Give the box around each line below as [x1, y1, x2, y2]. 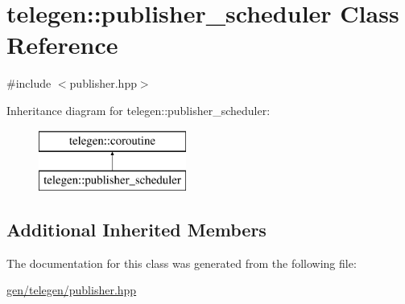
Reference [6, 28, 118, 61]
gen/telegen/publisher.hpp [6, 281, 137, 298]
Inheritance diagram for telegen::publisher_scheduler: [6, 101, 271, 118]
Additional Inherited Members [6, 217, 267, 242]
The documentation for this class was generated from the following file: [6, 254, 357, 271]
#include [6, 75, 52, 92]
